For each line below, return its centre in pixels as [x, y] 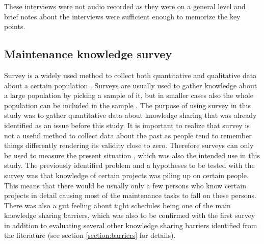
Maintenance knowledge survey [88, 54]
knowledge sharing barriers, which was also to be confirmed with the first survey [130, 215]
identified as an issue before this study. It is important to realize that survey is [127, 125]
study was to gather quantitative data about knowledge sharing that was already [130, 115]
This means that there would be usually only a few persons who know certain [125, 185]
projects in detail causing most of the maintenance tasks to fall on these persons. [130, 195]
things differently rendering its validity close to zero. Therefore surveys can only [129, 145]
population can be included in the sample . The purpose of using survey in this [127, 105]
